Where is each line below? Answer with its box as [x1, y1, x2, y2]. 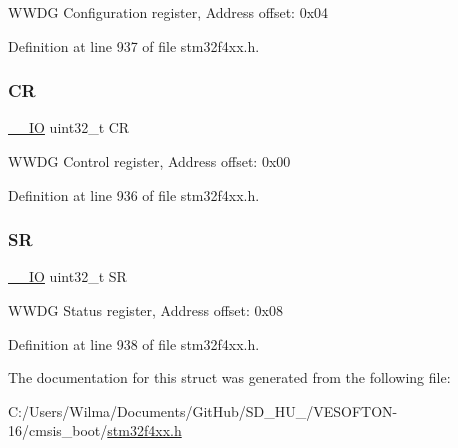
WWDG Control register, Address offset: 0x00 [8, 151, 291, 171]
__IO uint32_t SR [8, 266, 127, 287]
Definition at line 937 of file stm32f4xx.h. [8, 35, 260, 56]
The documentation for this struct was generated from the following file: [8, 367, 451, 388]
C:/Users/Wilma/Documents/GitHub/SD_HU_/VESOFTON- [8, 400, 398, 421]
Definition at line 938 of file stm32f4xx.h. [8, 333, 260, 354]
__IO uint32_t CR [8, 117, 130, 138]
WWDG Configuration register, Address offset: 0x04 [8, 2, 329, 22]
